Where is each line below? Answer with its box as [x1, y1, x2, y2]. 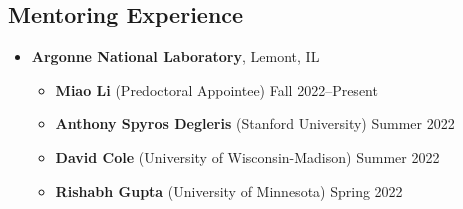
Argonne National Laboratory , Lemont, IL [31, 46, 320, 67]
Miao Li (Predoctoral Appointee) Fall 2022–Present [55, 79, 378, 100]
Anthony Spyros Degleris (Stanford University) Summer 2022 [55, 113, 455, 134]
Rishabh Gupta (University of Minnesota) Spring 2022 [55, 180, 403, 201]
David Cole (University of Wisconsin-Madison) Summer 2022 [55, 146, 440, 167]
